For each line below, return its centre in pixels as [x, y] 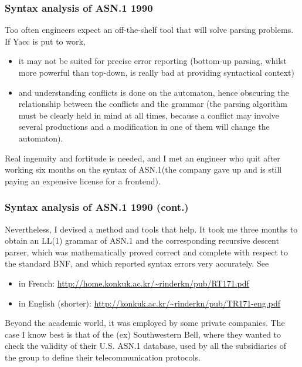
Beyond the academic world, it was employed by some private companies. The [145, 323]
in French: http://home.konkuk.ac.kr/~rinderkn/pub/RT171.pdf [134, 283]
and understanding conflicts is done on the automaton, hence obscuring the [154, 92]
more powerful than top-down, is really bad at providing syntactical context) [156, 72]
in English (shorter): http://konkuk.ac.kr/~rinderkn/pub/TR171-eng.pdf [149, 303]
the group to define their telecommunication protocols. [103, 357]
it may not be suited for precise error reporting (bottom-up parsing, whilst [153, 61]
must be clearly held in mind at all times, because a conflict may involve [149, 115]
